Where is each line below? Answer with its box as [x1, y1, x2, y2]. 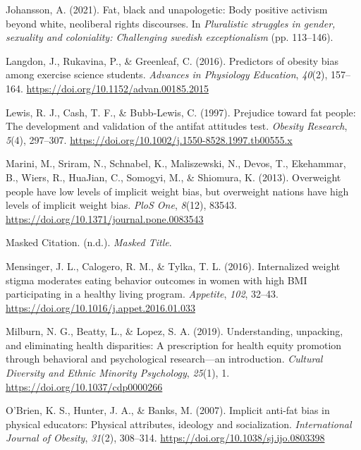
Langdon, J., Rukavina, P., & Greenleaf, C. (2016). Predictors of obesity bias [6, 53, 339, 68]
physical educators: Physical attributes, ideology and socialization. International [6, 416, 352, 431]
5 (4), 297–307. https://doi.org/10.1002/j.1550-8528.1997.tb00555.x [6, 132, 293, 147]
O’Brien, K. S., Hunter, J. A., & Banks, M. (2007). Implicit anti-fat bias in [6, 403, 330, 418]
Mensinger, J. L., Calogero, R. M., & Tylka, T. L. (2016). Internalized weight [6, 258, 341, 273]
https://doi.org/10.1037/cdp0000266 [6, 379, 163, 394]
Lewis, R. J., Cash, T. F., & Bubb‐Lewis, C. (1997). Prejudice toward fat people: [6, 104, 356, 119]
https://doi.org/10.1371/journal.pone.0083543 [6, 211, 204, 226]
